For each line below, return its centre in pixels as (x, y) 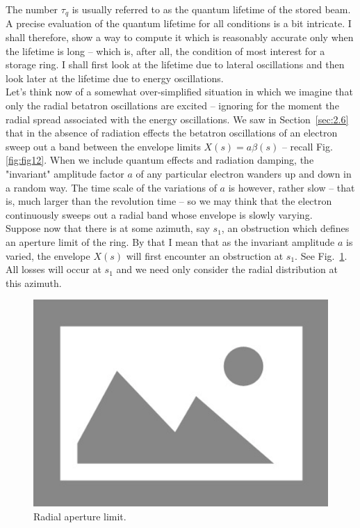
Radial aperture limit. (80, 516)
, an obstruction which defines (285, 228)
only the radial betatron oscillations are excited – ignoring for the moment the (172, 106)
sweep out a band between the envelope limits (103, 146)
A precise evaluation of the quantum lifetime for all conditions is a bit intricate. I (179, 23)
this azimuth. (34, 282)
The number (32, 9)
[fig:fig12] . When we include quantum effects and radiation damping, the (160, 160)
